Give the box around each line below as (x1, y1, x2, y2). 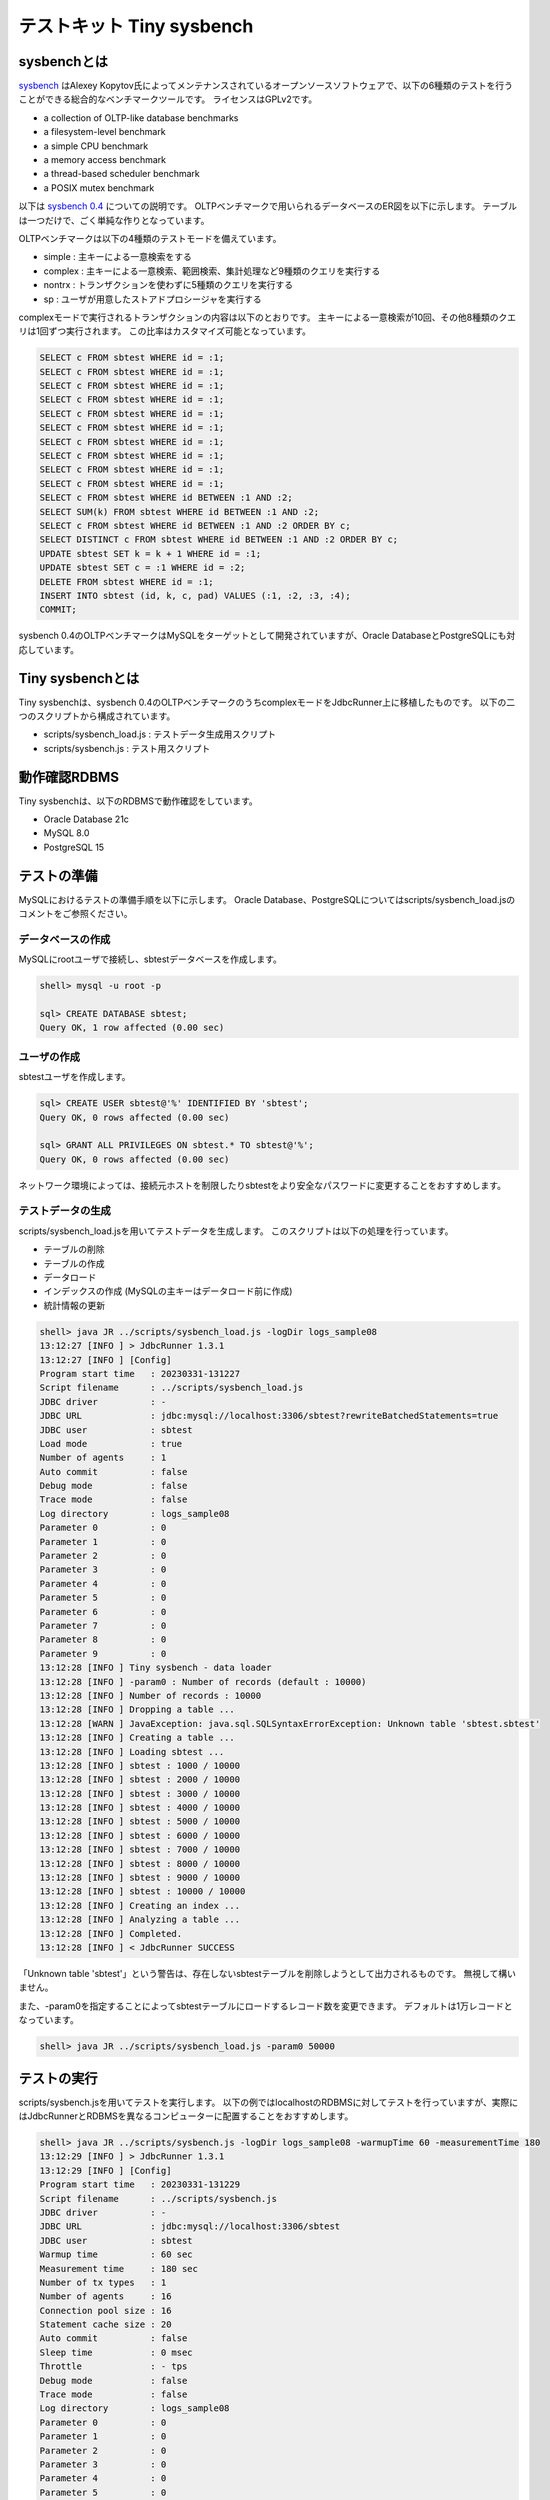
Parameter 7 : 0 (39, 1620, 167, 1631)
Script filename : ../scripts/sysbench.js (39, 2193, 277, 2204)
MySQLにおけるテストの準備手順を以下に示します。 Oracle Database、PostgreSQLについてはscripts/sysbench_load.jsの (18, 893, 516, 905)
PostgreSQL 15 (43, 841, 105, 853)
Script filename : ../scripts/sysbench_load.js (39, 1382, 304, 1394)
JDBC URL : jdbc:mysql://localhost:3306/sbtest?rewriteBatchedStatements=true (39, 1410, 499, 1422)
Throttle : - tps (39, 2361, 188, 2372)
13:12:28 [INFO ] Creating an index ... (39, 1900, 240, 1911)
